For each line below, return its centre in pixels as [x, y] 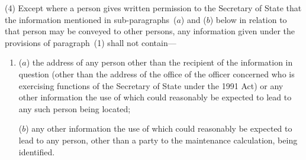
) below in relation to [248, 19]
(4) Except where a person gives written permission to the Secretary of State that [153, 8]
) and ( [194, 19]
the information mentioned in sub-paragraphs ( [91, 19]
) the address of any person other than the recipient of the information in [160, 62]
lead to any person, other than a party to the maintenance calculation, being [158, 140]
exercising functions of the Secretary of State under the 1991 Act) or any [151, 85]
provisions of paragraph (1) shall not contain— [91, 42]
